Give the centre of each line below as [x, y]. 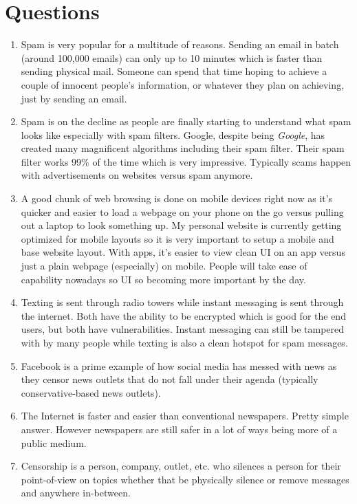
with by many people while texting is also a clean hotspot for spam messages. [184, 342]
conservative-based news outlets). [91, 392]
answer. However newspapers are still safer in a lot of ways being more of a [179, 429]
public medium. [54, 442]
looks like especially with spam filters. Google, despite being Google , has [173, 134]
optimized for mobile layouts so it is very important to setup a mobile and [177, 238]
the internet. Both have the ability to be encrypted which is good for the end [183, 315]
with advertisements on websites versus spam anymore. [137, 175]
